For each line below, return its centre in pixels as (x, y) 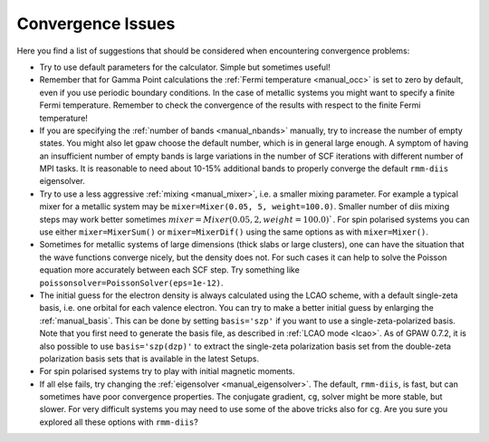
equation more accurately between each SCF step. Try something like (170, 270)
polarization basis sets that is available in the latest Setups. (149, 359)
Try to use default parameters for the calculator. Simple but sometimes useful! (185, 67)
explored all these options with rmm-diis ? (119, 422)
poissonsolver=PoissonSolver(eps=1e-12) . (131, 283)
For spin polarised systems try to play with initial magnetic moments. (168, 371)
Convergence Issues (96, 24)
